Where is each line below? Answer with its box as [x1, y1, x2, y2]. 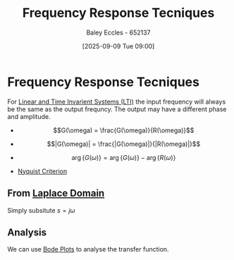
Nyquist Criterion [17, 167, 68, 175]
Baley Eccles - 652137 [86, 28, 151, 37]
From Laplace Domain [7, 187, 105, 199]
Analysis [7, 226, 47, 238]
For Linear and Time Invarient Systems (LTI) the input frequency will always [7, 97, 226, 106]
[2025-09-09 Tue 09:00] [82, 42, 155, 50]
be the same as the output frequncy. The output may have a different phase [7, 104, 227, 113]
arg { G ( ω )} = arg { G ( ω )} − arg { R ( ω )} [71, 153, 176, 161]
